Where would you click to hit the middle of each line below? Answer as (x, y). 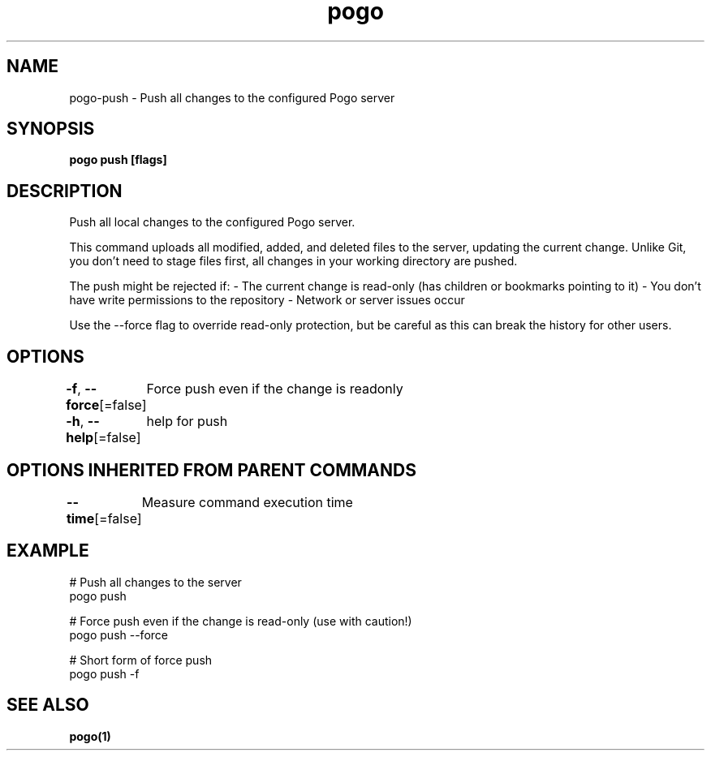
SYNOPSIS (51, 129)
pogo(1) (90, 736)
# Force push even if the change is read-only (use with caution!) (241, 621)
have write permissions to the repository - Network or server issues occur (267, 300)
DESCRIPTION (65, 191)
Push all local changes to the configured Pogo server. (212, 222)
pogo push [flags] (118, 160)
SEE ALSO (48, 705)
